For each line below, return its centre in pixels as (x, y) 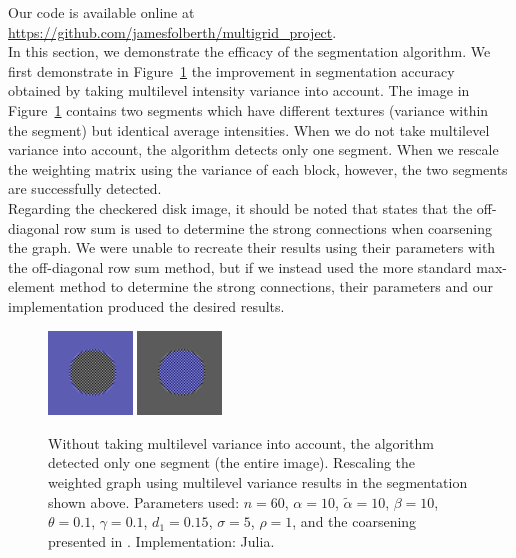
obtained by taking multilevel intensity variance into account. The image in (239, 90)
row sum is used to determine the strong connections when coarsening (278, 227)
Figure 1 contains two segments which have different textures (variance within (248, 109)
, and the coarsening (354, 521)
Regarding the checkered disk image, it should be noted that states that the (240, 207)
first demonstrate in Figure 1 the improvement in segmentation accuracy (231, 70)
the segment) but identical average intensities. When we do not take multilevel (249, 129)
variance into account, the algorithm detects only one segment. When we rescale (253, 149)
